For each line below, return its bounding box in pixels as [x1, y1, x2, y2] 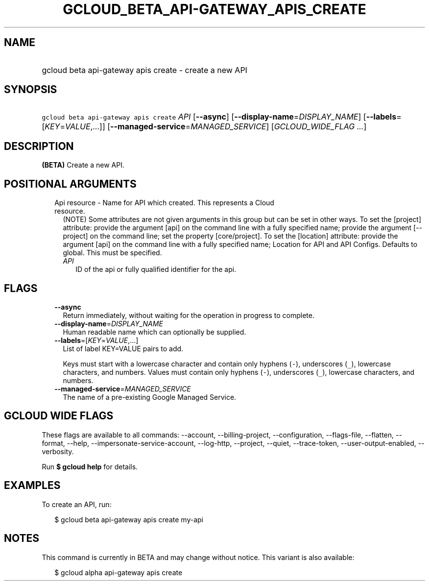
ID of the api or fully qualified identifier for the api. [75, 265, 237, 274]
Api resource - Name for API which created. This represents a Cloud [54, 198, 274, 207]
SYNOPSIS [4, 83, 57, 96]
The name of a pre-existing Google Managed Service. [63, 392, 237, 401]
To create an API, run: [42, 500, 112, 509]
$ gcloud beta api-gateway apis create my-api [54, 515, 203, 524]
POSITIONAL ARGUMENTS [4, 177, 137, 190]
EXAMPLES [4, 479, 61, 492]
